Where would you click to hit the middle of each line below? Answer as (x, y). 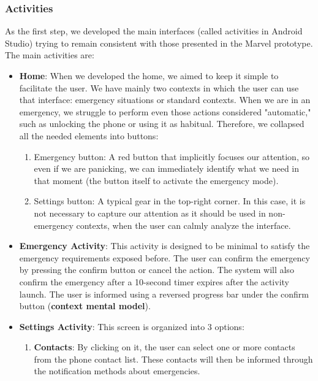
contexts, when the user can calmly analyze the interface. (184, 225)
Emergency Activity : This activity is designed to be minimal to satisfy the (165, 246)
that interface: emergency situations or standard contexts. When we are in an (165, 100)
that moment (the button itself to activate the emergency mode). (156, 180)
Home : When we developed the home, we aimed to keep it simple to (149, 75)
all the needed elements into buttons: (89, 135)
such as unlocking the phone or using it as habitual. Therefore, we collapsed (162, 124)
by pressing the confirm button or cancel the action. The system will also (157, 270)
